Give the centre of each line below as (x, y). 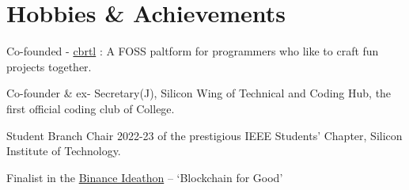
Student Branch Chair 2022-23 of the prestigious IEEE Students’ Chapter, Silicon (204, 135)
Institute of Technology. (64, 151)
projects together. (49, 66)
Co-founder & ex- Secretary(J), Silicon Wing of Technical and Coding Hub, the (199, 93)
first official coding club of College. (91, 108)
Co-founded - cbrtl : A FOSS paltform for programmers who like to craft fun (193, 51)
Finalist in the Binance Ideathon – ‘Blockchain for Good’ (145, 177)
